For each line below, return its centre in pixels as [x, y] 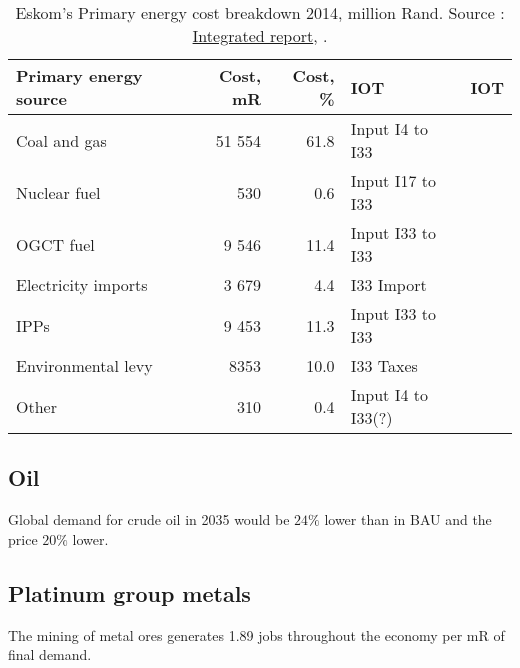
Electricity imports [82, 284]
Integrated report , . [260, 35]
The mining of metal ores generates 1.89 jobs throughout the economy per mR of [256, 634]
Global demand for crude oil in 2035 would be [149, 519]
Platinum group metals [129, 592]
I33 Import [388, 284]
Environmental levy [84, 365]
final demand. [50, 654]
